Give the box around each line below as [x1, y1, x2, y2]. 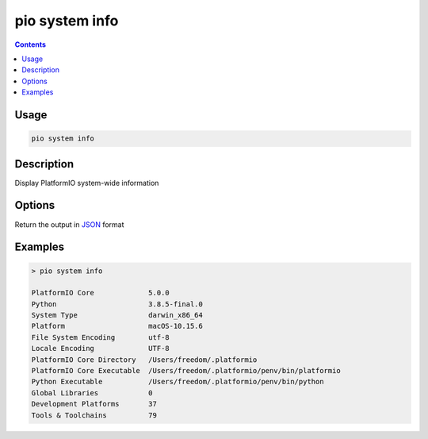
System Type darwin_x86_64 [31, 310, 204, 320]
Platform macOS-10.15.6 [31, 322, 204, 331]
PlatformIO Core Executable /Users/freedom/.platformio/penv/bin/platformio [31, 366, 341, 375]
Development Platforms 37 [31, 399, 158, 409]
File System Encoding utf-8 [31, 333, 170, 341]
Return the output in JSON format [14, 219, 124, 229]
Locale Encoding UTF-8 [31, 344, 170, 353]
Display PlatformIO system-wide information [14, 178, 159, 187]
